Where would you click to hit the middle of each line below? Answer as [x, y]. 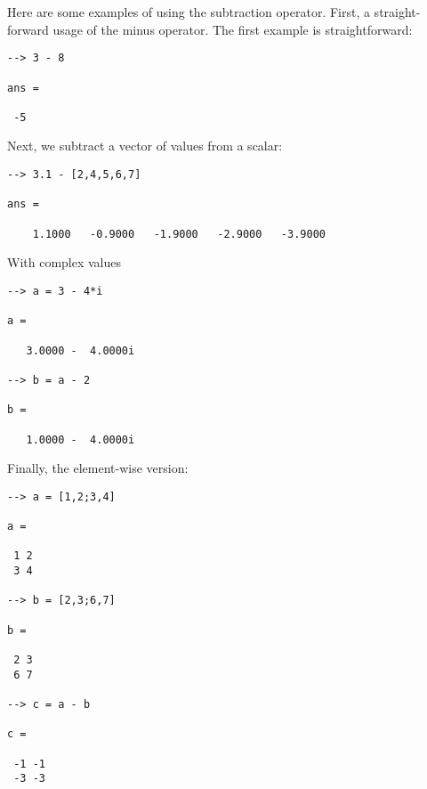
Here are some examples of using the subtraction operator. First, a [189, 12]
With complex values [64, 262]
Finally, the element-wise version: [98, 468]
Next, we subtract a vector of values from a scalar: [145, 146]
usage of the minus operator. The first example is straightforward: [233, 29]
